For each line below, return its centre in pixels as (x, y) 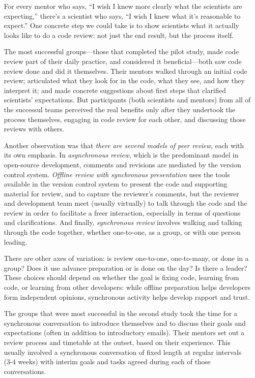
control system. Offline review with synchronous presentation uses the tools (117, 174)
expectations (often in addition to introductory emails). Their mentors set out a (124, 332)
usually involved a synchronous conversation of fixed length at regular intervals (123, 352)
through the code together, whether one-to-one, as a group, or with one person (122, 232)
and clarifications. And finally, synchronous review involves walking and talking (123, 222)
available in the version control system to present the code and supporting (116, 184)
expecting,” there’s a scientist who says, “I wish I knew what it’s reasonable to (122, 16)
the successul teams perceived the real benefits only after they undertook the (120, 109)
